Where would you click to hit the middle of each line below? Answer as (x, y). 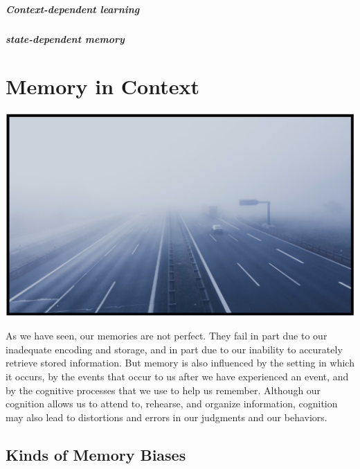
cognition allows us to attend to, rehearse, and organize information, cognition (172, 404)
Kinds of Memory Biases (96, 454)
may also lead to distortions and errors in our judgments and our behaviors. (166, 417)
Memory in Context (102, 86)
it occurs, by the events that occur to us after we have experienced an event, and (177, 376)
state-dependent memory (65, 38)
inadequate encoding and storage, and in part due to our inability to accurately (174, 349)
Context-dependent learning (73, 9)
